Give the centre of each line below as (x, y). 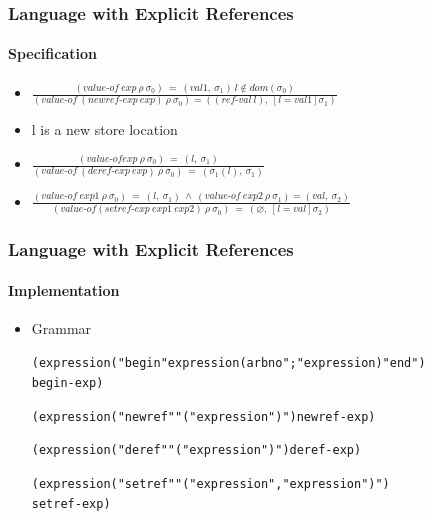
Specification (52, 53)
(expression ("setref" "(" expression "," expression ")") (210, 484)
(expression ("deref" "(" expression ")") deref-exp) (196, 450)
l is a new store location (104, 129)
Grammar (61, 327)
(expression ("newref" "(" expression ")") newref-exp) (203, 416)
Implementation (64, 289)
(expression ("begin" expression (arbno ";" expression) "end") (228, 363)
